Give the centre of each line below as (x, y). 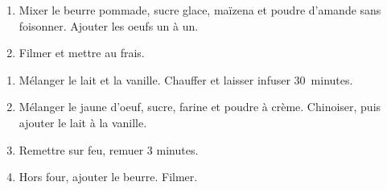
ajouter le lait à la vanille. (83, 122)
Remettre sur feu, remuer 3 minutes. (109, 149)
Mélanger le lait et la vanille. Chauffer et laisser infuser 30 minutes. (186, 79)
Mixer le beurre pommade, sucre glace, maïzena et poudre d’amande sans (200, 10)
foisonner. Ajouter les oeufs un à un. (109, 25)
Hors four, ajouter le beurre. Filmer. (108, 177)
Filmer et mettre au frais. (82, 53)
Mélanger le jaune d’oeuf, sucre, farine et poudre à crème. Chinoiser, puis (200, 107)
